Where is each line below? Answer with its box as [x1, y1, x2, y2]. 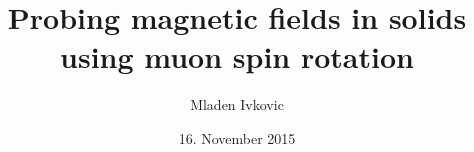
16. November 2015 [178, 127, 296, 148]
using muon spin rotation [60, 36, 414, 77]
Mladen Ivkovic [190, 94, 284, 115]
